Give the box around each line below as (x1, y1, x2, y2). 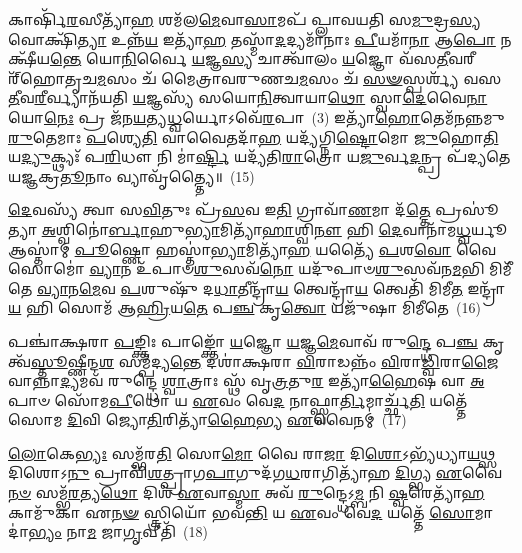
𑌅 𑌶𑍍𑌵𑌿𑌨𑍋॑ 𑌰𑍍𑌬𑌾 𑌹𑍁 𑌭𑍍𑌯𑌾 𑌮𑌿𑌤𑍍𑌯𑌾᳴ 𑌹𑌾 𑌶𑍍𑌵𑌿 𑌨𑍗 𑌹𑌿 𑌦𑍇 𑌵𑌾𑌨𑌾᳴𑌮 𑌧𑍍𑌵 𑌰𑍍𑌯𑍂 (41, 218, 508, 239)
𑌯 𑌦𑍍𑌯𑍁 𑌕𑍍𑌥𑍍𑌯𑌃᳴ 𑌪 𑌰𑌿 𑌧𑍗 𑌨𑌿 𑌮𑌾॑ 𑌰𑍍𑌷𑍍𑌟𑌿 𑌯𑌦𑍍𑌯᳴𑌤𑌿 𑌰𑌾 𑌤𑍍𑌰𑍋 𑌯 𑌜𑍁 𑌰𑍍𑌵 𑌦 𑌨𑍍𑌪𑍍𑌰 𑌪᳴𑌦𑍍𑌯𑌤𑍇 (8, 146, 511, 167)
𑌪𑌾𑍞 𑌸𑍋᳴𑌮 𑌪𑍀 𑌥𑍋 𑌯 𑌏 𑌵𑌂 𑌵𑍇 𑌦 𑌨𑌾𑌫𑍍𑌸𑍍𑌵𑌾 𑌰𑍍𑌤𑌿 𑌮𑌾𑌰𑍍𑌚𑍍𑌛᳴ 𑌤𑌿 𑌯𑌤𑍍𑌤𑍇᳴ (8, 389, 468, 410)
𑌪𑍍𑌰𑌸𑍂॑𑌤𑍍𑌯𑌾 (435, 199, 499, 220)
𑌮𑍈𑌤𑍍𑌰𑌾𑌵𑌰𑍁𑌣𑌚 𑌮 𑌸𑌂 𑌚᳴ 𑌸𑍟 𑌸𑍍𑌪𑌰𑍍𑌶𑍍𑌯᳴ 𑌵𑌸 (161, 67, 502, 88)
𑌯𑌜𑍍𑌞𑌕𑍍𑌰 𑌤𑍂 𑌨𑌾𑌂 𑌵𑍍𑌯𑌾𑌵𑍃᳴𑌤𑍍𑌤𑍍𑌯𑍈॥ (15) (8, 165, 255, 186)
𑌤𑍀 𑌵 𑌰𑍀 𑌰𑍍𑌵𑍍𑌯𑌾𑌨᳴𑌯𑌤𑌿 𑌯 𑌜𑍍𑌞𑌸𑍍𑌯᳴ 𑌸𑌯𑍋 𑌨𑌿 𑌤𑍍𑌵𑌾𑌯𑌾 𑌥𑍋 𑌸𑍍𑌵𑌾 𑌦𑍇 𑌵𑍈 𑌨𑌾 (8, 87, 488, 108)
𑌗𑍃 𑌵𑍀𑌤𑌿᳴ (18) (122, 521, 208, 542)
